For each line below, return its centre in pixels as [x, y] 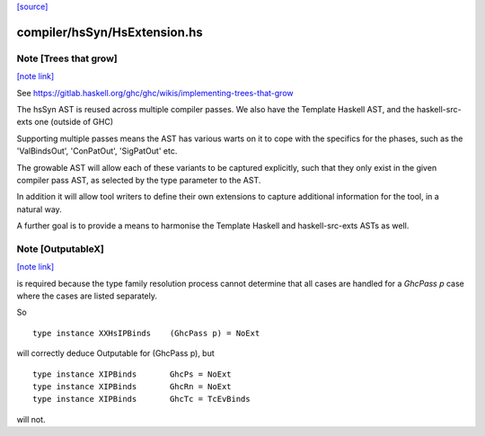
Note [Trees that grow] [67, 58]
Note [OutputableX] [61, 249]
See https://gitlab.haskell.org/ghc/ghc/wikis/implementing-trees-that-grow [155, 93]
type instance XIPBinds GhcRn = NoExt [132, 386]
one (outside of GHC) [74, 122]
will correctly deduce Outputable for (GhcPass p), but [115, 353]
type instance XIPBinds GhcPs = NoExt [132, 374]
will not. [31, 419]
